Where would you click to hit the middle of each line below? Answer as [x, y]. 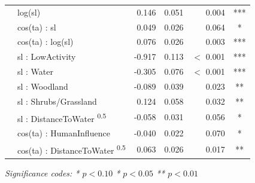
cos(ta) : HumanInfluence [64, 133]
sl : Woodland [43, 86]
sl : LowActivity [47, 57]
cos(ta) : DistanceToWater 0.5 [72, 149]
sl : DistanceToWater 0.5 [62, 117]
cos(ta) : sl [37, 27]
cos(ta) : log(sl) [45, 42]
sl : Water [36, 71]
